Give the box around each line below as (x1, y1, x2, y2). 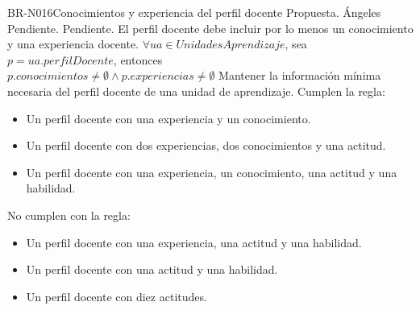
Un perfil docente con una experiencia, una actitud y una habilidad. (26, 234, 362, 250)
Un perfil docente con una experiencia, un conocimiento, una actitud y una (26, 163, 397, 180)
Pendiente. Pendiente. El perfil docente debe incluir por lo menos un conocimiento (7, 19, 414, 36)
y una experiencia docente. (7, 35, 139, 52)
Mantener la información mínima (218, 67, 381, 84)
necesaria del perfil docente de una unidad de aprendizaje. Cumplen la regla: (7, 82, 385, 99)
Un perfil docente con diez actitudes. (26, 287, 207, 304)
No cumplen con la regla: (7, 206, 131, 223)
